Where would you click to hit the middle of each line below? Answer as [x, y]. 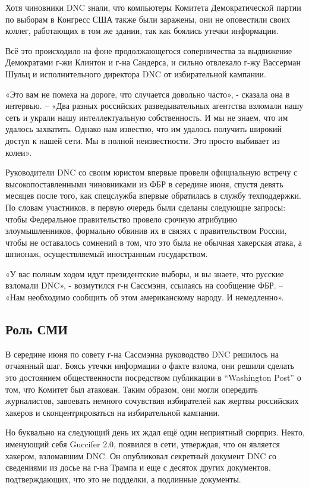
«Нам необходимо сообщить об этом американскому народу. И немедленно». [145, 297]
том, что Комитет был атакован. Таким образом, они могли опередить [132, 389]
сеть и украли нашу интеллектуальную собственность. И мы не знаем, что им [147, 117]
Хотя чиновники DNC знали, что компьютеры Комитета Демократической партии [153, 7]
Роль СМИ [37, 329]
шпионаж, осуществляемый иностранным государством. [107, 254]
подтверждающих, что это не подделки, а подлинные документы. [123, 479]
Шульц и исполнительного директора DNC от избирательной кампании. [136, 73]
